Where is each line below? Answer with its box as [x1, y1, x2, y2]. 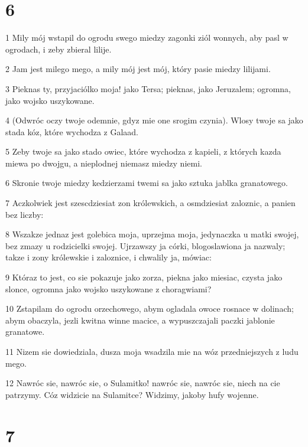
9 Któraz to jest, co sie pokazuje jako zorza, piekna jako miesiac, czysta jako [5, 271, 283, 283]
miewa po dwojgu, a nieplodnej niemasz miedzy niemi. [5, 156, 202, 169]
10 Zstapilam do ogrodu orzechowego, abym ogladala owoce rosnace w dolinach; [5, 302, 294, 315]
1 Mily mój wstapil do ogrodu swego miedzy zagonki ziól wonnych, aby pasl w [5, 31, 288, 44]
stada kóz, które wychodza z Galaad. [5, 125, 138, 138]
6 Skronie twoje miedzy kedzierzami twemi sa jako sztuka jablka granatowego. [5, 177, 288, 189]
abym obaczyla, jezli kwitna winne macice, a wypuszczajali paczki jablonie [5, 314, 275, 326]
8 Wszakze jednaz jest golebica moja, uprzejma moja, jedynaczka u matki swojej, [5, 228, 299, 240]
